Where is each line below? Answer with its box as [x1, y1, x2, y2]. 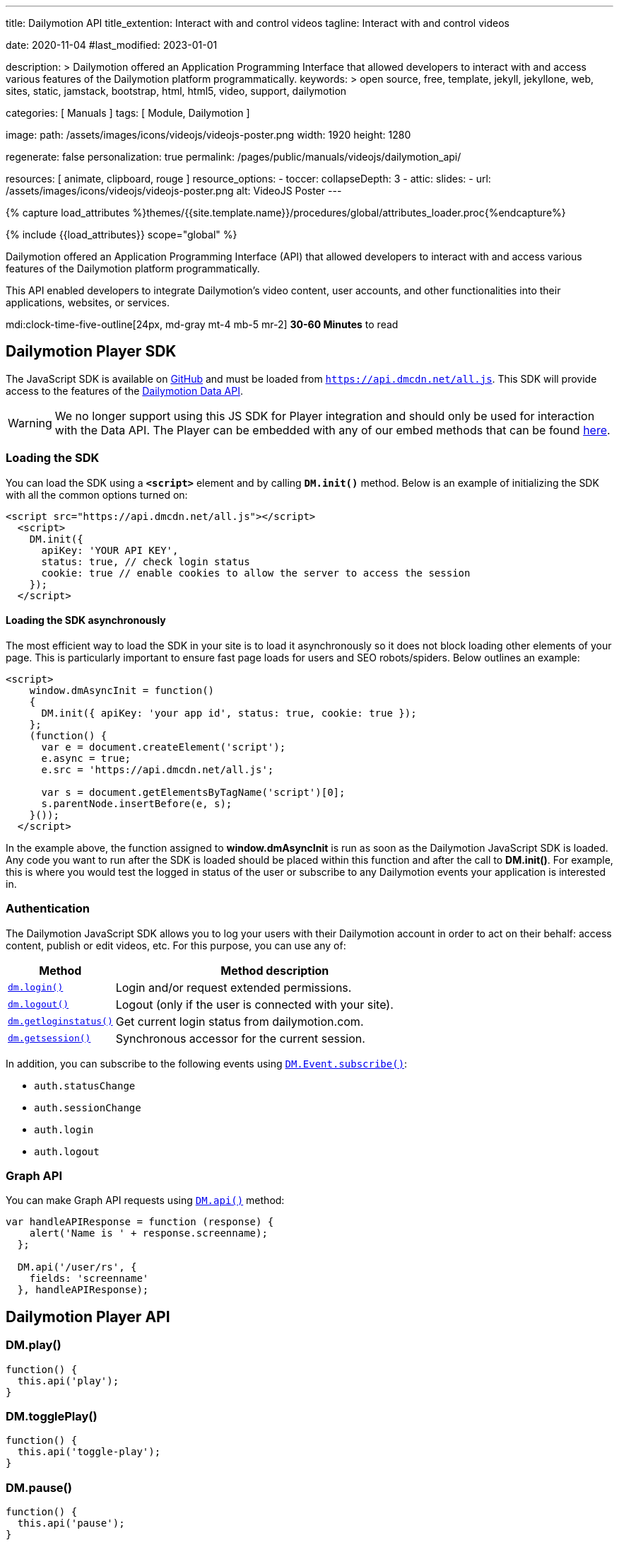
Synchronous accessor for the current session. [115, 1031, 365, 1046]
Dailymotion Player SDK [6, 342, 177, 361]
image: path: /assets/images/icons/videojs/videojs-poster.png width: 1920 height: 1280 [6, 129, 411, 141]
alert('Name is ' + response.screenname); [29, 1227, 268, 1239]
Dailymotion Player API [6, 1307, 170, 1326]
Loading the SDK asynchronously [6, 614, 166, 627]
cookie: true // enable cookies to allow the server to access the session [41, 567, 471, 579]
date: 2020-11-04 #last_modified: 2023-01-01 [6, 39, 218, 51]
